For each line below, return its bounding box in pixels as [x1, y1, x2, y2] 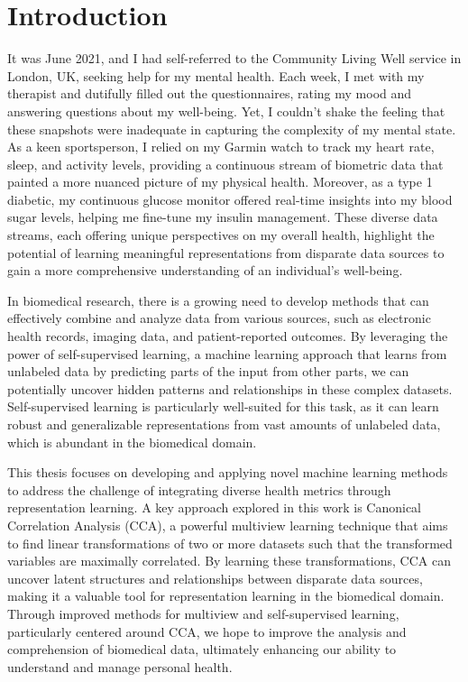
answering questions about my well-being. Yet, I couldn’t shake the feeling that [7, 101, 445, 120]
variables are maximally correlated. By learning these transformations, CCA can [7, 551, 451, 570]
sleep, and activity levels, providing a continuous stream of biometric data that [7, 154, 444, 173]
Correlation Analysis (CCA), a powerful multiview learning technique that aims [7, 515, 448, 534]
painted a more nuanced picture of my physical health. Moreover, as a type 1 [7, 172, 433, 191]
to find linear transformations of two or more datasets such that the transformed [7, 533, 453, 552]
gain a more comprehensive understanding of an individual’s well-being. [7, 261, 403, 280]
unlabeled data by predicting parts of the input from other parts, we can [7, 362, 409, 381]
